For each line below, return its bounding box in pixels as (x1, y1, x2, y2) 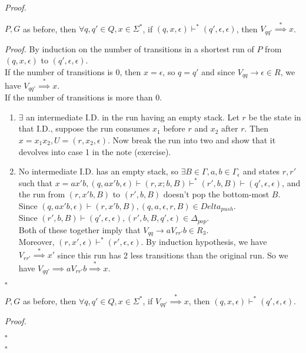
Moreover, (18, 236, 55, 248)
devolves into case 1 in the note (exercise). (18, 145, 171, 157)
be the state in (248, 110, 301, 123)
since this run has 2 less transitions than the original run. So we (57, 248, 288, 261)
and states (242, 165, 280, 177)
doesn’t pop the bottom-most (163, 188, 270, 200)
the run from (18, 188, 65, 200)
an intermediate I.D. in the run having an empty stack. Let (26, 110, 240, 123)
